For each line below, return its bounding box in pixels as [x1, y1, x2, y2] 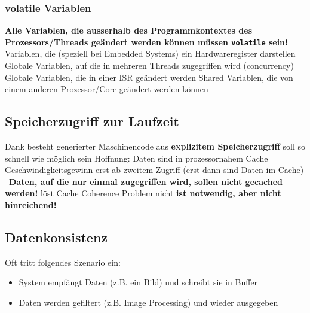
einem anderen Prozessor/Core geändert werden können [5, 83, 208, 95]
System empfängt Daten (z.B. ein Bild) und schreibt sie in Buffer [19, 276, 258, 288]
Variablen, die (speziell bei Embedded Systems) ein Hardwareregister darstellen [5, 47, 296, 60]
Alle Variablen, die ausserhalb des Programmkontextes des [5, 24, 253, 37]
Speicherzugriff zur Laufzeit [5, 112, 179, 130]
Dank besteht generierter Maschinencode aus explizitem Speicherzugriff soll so [5, 140, 306, 153]
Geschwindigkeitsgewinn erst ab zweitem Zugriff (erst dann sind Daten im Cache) [5, 163, 304, 176]
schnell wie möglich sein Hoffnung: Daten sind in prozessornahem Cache [5, 151, 268, 164]
